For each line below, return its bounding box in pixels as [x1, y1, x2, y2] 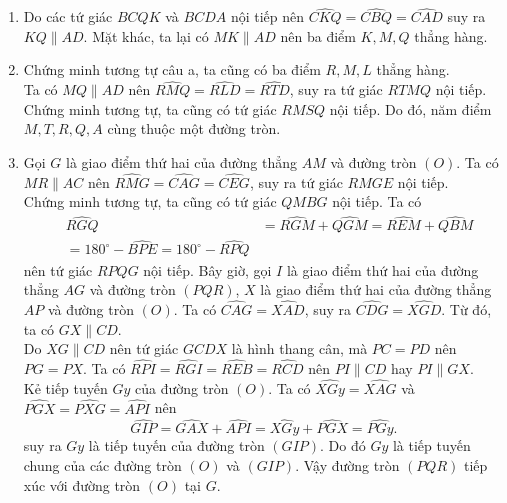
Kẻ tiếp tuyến [23, 377, 108, 398]
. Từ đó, [441, 298, 492, 319]
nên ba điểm [280, 25, 356, 46]
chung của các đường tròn [23, 454, 182, 475]
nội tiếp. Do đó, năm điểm [329, 98, 492, 119]
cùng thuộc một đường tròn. [107, 118, 281, 139]
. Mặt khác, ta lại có [83, 25, 209, 46]
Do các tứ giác [23, 6, 113, 27]
